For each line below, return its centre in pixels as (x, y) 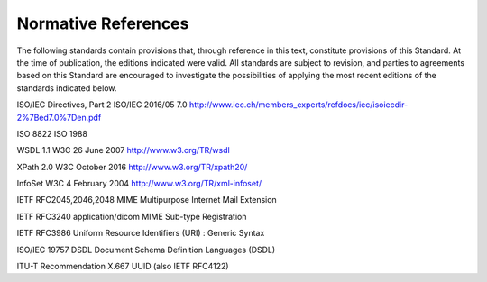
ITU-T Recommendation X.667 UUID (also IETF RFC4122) (123, 267)
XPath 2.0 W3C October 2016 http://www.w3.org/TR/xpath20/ (132, 167)
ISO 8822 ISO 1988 (52, 133)
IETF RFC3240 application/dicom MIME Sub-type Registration (132, 216)
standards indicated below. (67, 88)
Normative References (103, 23)
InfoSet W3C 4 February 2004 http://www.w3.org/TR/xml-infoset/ (139, 184)
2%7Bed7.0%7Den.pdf (59, 117)
